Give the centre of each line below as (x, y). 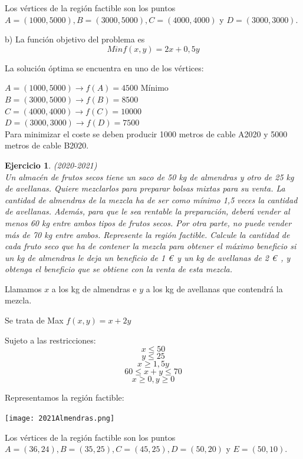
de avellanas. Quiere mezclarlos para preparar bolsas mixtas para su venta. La (145, 188)
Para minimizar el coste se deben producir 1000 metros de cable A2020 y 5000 (146, 133)
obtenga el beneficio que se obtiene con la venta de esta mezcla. (119, 269)
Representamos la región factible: (65, 397)
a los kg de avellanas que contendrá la (214, 288)
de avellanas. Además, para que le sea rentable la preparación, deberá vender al (147, 211)
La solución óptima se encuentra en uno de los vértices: (104, 67)
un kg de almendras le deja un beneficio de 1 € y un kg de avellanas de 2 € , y (148, 257)
